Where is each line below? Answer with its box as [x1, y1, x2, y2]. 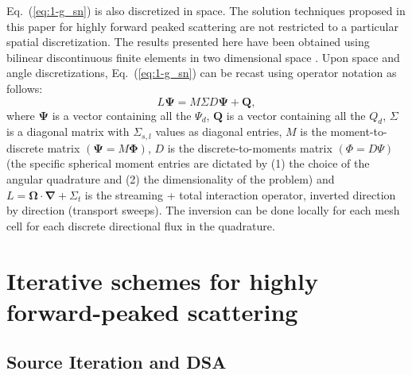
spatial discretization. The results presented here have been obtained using [6, 33, 370, 50]
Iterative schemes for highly [6, 264, 318, 296]
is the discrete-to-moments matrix [167, 139, 332, 156]
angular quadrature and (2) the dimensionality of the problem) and [6, 171, 335, 187]
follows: [6, 79, 43, 96]
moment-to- [330, 123, 387, 140]
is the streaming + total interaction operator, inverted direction [84, 186, 396, 203]
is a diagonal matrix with [6, 123, 130, 140]
